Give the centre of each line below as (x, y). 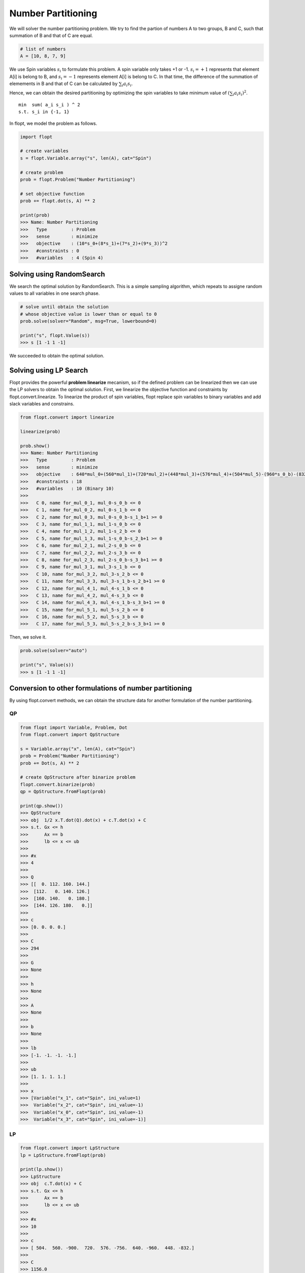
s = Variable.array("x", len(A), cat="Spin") (78, 749)
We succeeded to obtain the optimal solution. (57, 356)
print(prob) (35, 215)
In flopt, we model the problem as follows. (53, 123)
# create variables (44, 151)
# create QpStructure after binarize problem (78, 777)
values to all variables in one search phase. (55, 293)
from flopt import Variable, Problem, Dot (74, 727)
